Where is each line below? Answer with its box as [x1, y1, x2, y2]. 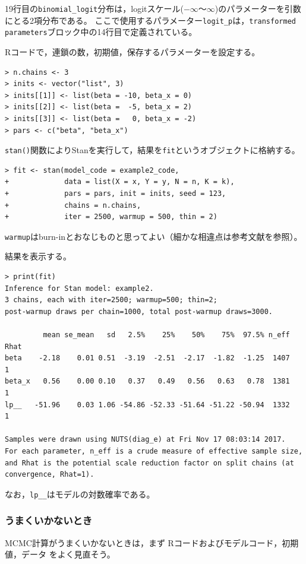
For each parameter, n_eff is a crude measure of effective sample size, [5, 446, 303, 455]
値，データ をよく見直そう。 [5, 548, 115, 560]
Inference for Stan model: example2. [5, 284, 154, 293]
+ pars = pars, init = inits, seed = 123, [5, 189, 226, 198]
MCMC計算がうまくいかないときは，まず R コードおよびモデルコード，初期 [5, 536, 299, 549]
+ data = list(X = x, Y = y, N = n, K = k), [5, 178, 235, 186]
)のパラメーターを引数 [214, 2, 301, 14]
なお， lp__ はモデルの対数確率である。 [5, 487, 155, 500]
